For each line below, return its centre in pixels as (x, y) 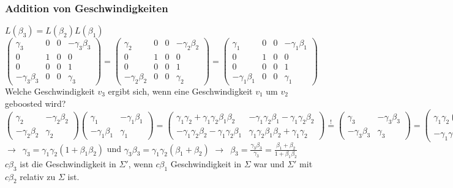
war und (269, 163)
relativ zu (38, 176)
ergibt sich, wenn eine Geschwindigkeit (180, 91)
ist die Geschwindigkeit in (68, 163)
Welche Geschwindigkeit (50, 91)
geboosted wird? (36, 103)
